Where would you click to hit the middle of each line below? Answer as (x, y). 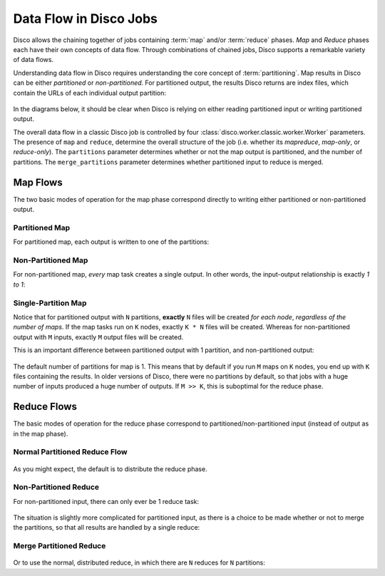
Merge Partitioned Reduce (60, 546)
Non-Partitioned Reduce (56, 487)
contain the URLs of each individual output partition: (90, 93)
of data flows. (33, 60)
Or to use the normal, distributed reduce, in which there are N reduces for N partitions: (139, 562)
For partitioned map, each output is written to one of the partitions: (111, 242)
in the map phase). (41, 433)
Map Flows (38, 182)
